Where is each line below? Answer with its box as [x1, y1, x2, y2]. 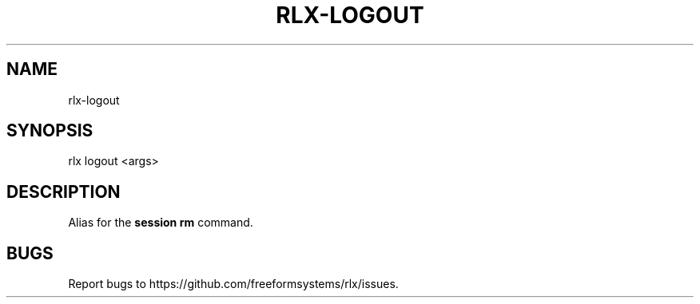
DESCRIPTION [6, 181, 121, 202]
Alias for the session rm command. [68, 215, 253, 230]
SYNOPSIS [6, 120, 93, 141]
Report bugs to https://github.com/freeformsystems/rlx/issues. [68, 277, 399, 291]
